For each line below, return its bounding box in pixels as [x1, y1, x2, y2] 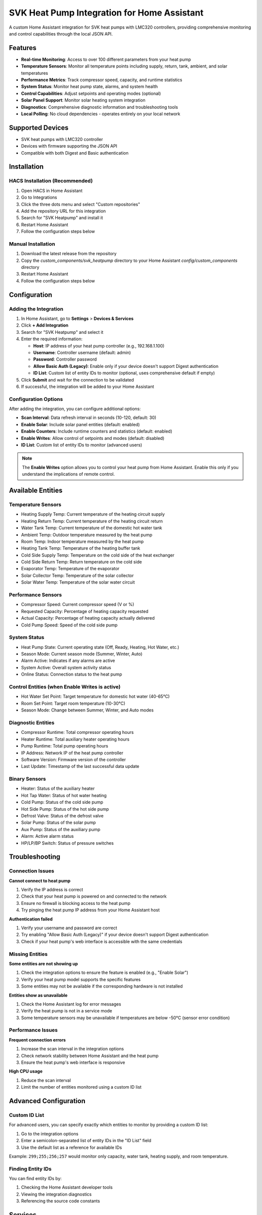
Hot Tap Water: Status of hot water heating [21, 792, 107, 798]
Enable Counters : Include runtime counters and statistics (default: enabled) [21, 428, 172, 434]
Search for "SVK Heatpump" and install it [21, 215, 103, 221]
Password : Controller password [33, 356, 97, 362]
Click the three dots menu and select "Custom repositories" [21, 201, 140, 207]
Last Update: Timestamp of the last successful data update [21, 764, 140, 769]
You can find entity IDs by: [9, 1176, 62, 1181]
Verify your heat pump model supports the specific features [21, 976, 141, 982]
